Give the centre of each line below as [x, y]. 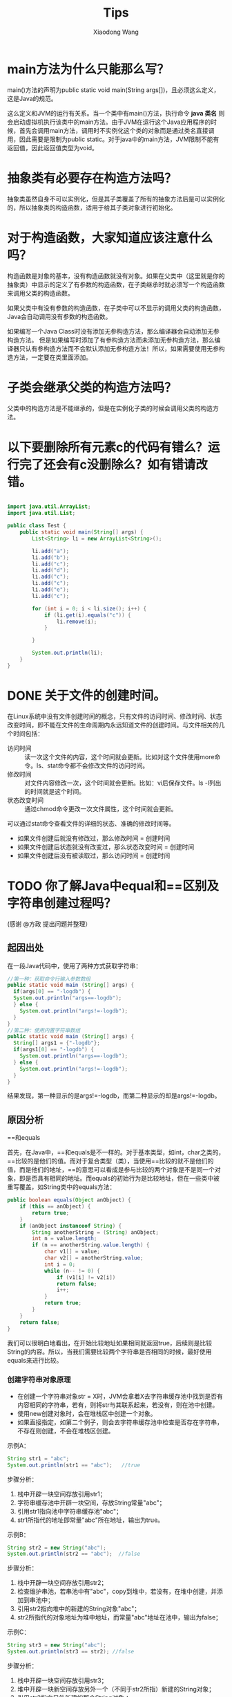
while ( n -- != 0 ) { [72, 1271]
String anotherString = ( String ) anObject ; [95, 1232]
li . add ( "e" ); [51, 590]
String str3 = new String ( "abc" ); [57, 1645]
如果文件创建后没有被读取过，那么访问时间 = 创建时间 [94, 855]
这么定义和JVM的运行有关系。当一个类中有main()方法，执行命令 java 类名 [112, 113]
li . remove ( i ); [77, 621]
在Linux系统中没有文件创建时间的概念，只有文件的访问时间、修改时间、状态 [115, 716]
